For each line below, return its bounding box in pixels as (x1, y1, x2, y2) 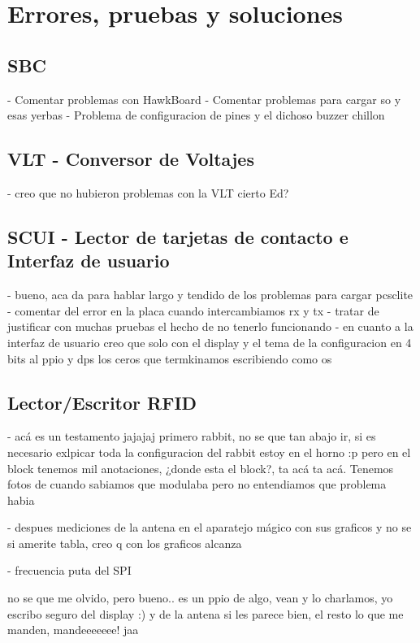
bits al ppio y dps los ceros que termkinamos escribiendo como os (7, 350, 332, 367)
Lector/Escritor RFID (7, 389, 197, 415)
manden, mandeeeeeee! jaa (7, 621, 139, 638)
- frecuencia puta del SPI (7, 562, 132, 579)
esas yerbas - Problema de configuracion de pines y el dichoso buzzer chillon (7, 106, 385, 124)
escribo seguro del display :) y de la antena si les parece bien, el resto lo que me (7, 605, 404, 622)
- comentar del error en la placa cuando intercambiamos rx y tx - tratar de (7, 302, 379, 319)
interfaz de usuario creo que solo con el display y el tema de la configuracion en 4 (7, 333, 412, 350)
